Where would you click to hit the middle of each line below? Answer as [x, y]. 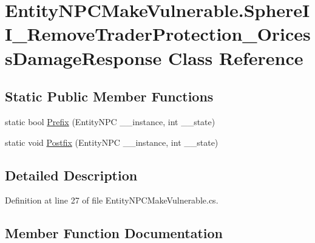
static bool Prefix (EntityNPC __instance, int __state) [110, 121]
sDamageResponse [83, 57]
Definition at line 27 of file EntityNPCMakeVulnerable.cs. [112, 200]
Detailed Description [71, 175]
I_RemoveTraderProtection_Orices [158, 34]
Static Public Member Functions [109, 96]
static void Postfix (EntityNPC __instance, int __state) [112, 142]
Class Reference [235, 57]
